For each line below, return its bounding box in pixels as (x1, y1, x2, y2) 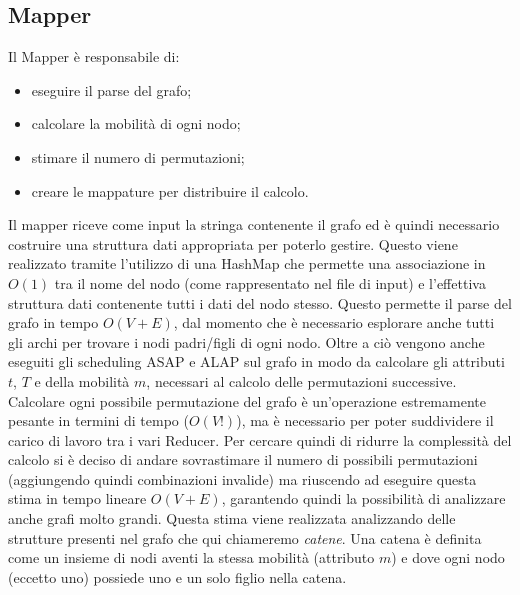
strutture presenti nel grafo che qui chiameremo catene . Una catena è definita (8, 527, 482, 548)
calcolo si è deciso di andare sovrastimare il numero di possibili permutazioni (8, 449, 478, 470)
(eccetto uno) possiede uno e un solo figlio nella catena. (8, 566, 347, 587)
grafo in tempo (8, 312, 99, 333)
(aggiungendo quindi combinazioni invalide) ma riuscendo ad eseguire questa (8, 468, 477, 489)
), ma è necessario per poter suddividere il (236, 410, 494, 431)
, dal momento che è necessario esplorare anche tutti (173, 312, 495, 333)
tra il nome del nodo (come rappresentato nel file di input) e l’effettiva (54, 272, 486, 293)
